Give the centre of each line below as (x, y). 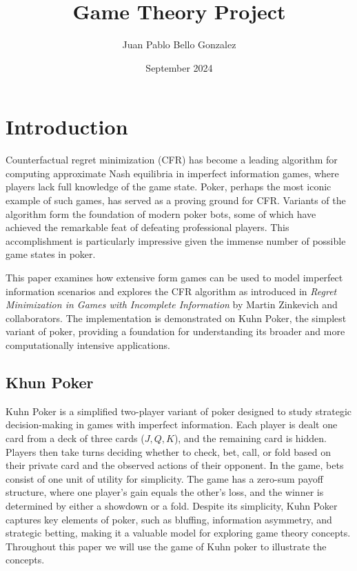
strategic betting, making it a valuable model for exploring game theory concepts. (178, 533)
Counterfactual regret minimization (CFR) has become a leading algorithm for (172, 160)
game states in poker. (51, 254)
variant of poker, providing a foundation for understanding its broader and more (175, 331)
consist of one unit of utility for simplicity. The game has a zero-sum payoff (164, 478)
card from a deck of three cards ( (75, 438)
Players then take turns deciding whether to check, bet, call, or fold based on (168, 451)
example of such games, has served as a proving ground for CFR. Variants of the (176, 200)
